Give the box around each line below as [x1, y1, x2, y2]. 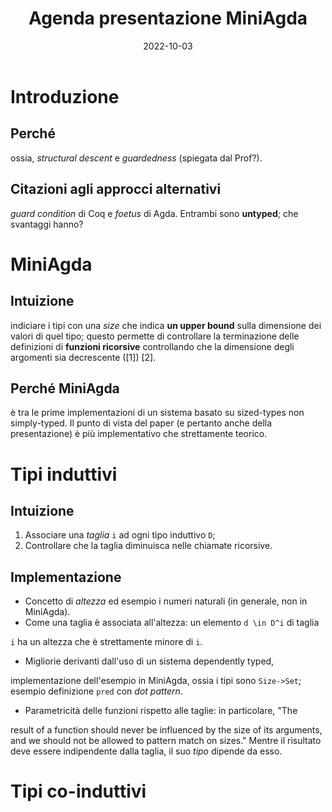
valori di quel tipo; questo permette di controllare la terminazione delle [10, 330, 300, 342]
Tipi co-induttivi [10, 780, 147, 803]
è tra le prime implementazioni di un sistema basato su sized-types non [10, 407, 305, 419]
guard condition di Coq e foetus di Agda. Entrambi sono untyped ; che [10, 207, 299, 219]
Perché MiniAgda [10, 380, 120, 397]
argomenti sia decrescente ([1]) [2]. [10, 351, 157, 363]
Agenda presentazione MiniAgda [28, 7, 308, 30]
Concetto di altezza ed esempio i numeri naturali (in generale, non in [24, 595, 308, 607]
